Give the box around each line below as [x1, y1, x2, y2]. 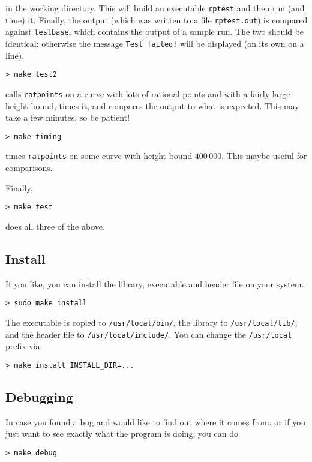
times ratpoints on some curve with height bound [5, 149, 193, 162]
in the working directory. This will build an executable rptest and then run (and [5, 2, 305, 14]
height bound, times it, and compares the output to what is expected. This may [5, 99, 299, 112]
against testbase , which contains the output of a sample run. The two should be [5, 25, 304, 38]
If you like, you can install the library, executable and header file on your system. [5, 277, 304, 290]
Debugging [5, 387, 73, 406]
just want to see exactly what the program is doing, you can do [5, 427, 239, 440]
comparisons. [5, 161, 53, 174]
